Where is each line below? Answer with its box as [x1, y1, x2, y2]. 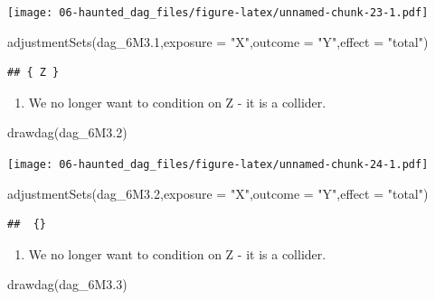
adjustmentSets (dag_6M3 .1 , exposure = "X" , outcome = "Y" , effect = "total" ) [7, 32, 429, 51]
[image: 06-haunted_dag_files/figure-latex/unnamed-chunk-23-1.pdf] [7, 6, 429, 19]
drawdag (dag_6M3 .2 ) [7, 123, 128, 142]
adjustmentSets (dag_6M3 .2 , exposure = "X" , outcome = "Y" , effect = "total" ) [7, 183, 429, 202]
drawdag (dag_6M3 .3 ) [7, 275, 128, 294]
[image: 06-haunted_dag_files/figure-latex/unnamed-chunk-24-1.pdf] [7, 158, 429, 172]
